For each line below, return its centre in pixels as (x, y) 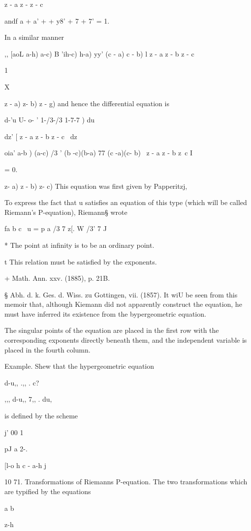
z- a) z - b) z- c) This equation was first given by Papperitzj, (96, 186)
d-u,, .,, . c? (22, 382)
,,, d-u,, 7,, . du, (28, 399)
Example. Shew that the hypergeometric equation (79, 366)
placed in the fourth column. (47, 349)
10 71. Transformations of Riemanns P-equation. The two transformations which (126, 482)
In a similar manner (34, 37)
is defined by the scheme (41, 416)
